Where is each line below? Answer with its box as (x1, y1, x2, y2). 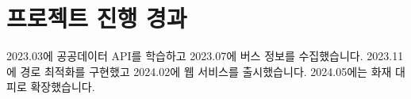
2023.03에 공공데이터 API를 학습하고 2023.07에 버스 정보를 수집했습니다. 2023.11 (6, 48, 404, 64)
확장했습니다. (30, 78, 95, 95)
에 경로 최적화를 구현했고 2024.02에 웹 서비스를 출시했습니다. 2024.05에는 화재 (6, 63, 392, 79)
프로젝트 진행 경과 (6, 2, 187, 34)
